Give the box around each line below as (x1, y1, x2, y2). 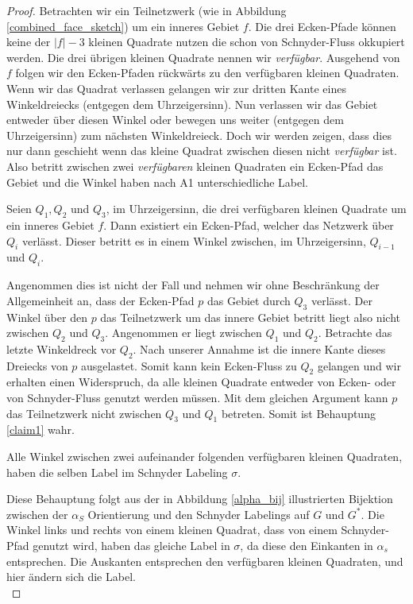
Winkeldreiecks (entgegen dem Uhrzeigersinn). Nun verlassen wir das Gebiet (6, 95, 378, 112)
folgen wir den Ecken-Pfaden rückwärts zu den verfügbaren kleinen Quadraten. (15, 64, 399, 81)
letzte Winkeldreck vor (6, 340, 117, 357)
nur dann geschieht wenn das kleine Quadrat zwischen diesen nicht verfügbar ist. (6, 142, 397, 159)
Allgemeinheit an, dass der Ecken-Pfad (6, 292, 195, 308)
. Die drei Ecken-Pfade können (248, 17, 396, 34)
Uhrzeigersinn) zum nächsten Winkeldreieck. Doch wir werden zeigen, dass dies (6, 126, 392, 143)
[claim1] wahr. (6, 421, 75, 438)
